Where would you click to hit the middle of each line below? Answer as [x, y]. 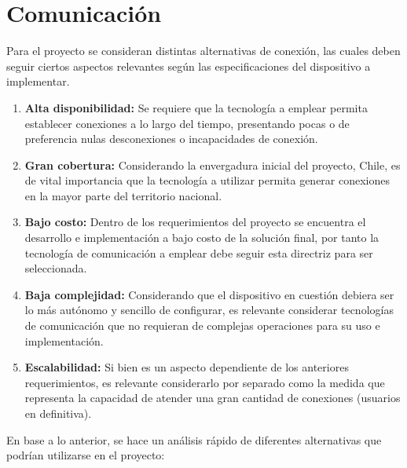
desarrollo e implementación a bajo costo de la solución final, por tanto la [202, 238]
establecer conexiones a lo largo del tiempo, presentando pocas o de [187, 123]
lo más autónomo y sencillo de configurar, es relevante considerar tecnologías [209, 310]
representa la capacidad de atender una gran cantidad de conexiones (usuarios [213, 398]
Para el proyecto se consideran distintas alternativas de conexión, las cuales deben [203, 51]
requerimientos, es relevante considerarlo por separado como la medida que [205, 382]
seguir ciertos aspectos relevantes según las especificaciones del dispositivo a [189, 66]
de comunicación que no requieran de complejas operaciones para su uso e [202, 325]
